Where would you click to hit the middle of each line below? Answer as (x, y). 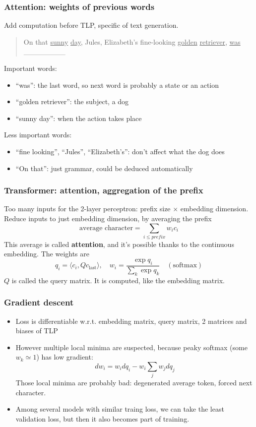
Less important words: (38, 135)
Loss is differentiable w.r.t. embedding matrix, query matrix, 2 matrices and (131, 321)
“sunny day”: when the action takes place (79, 118)
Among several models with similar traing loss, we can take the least (120, 409)
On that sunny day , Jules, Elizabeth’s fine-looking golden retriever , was (132, 41)
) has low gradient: (65, 357)
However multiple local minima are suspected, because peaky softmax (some (131, 347)
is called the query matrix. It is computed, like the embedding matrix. (118, 280)
